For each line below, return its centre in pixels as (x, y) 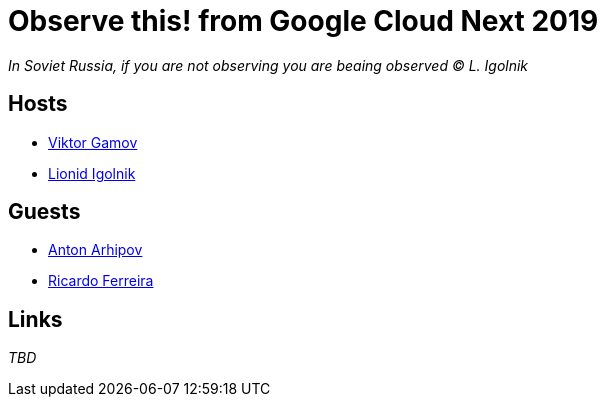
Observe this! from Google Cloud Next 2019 (303, 21)
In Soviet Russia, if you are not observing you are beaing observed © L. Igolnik (268, 65)
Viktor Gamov (93, 142)
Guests (44, 212)
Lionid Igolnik (92, 173)
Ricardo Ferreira (101, 281)
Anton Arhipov (95, 250)
